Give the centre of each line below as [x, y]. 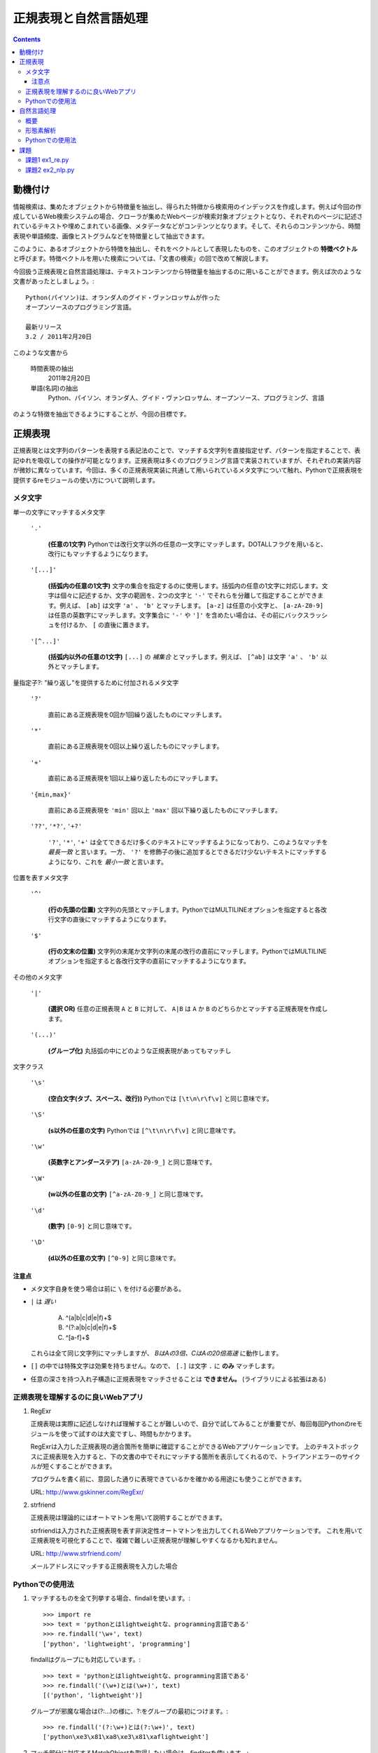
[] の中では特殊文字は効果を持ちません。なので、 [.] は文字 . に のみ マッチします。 [154, 1366]
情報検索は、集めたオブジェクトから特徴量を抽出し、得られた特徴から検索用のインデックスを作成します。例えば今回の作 [187, 206]
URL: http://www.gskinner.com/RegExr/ [87, 1492]
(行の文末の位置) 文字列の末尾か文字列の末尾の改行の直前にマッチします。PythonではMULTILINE [187, 951]
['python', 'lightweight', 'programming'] [117, 1644]
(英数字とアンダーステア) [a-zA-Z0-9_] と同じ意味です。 [132, 1162]
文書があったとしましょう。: [54, 281]
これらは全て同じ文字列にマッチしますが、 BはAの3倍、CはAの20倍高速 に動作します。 [156, 1353]
